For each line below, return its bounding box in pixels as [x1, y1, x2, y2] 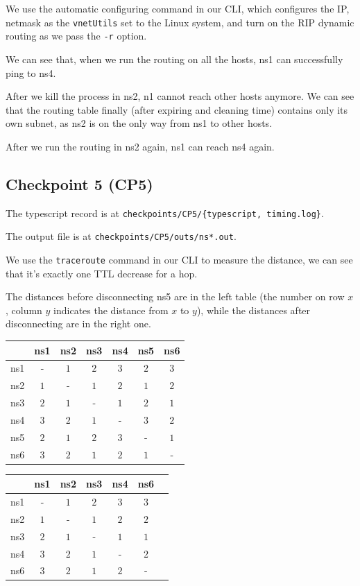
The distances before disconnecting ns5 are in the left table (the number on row [6, 289, 345, 304]
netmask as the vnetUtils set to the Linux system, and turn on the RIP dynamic [6, 15, 354, 29]
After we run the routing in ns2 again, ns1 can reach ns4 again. [6, 139, 275, 153]
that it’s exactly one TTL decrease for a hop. [6, 266, 198, 280]
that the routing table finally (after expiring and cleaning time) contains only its [6, 102, 348, 117]
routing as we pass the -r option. [6, 28, 147, 43]
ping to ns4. [6, 65, 56, 80]
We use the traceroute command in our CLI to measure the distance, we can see [6, 252, 353, 266]
